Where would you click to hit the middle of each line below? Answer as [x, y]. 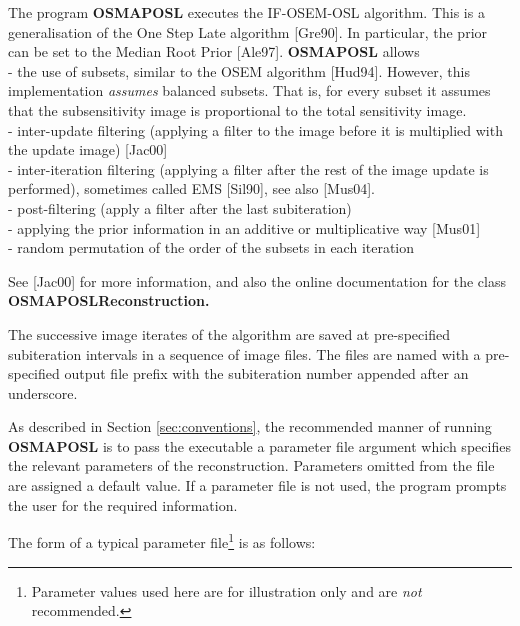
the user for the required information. [123, 504]
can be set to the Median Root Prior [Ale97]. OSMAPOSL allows [214, 51]
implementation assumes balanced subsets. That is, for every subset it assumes [249, 90]
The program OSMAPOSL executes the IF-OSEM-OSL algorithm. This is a [246, 12]
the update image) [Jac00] [88, 149]
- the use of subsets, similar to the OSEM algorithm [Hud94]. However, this [239, 70]
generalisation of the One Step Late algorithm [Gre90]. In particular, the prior [248, 31]
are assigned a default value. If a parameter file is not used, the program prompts [257, 485]
